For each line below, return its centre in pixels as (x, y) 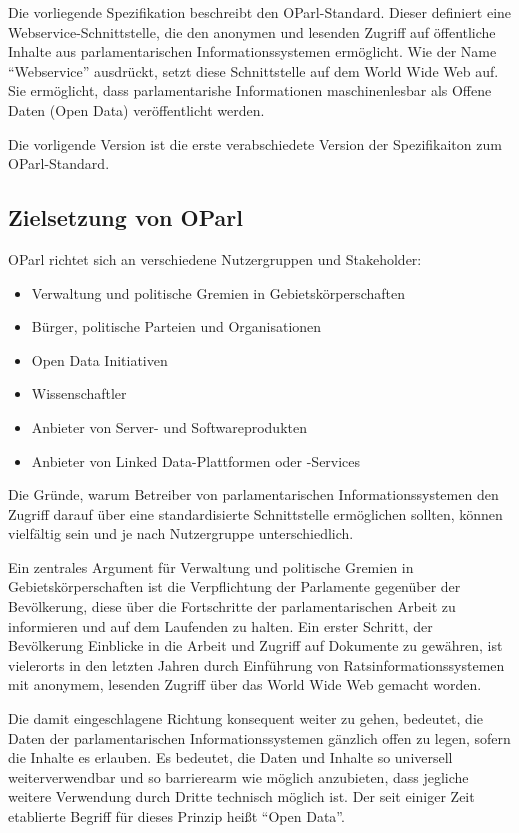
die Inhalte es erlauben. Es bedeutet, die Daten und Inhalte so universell (230, 757)
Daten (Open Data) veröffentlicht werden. (136, 109)
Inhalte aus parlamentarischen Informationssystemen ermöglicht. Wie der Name (252, 51)
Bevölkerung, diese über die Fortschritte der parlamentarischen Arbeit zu (232, 606)
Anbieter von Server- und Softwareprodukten (169, 426)
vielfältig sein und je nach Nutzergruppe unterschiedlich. (181, 533)
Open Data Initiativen (99, 359)
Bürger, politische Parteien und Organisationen (176, 326)
